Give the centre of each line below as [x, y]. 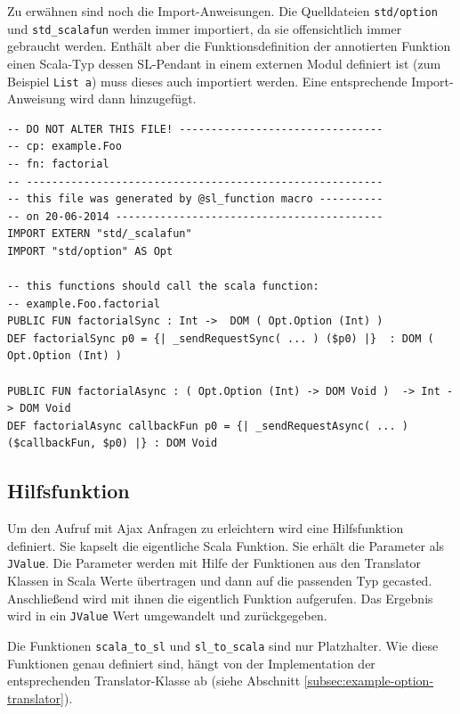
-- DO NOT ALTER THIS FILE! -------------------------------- [195, 129]
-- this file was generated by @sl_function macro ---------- [195, 199]
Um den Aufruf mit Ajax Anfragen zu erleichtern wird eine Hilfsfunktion [206, 528]
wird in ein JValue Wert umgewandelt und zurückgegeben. [167, 616]
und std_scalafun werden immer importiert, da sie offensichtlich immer [205, 28]
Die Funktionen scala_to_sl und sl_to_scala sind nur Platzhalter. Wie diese [223, 645]
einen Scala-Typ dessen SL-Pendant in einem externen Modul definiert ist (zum [224, 63]
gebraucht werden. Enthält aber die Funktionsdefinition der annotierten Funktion [229, 46]
